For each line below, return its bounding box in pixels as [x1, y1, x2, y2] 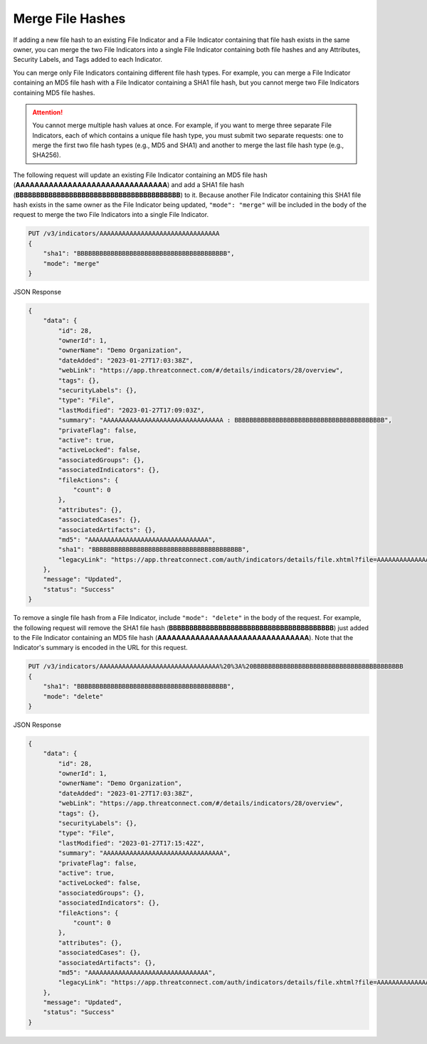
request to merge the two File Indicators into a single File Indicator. [13, 211, 209, 219]
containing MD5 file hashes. [13, 88, 95, 97]
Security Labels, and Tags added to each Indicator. [13, 55, 163, 64]
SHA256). [32, 151, 61, 159]
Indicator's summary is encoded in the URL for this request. [13, 644, 188, 652]
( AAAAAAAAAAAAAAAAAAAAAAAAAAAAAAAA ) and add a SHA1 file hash [13, 181, 245, 189]
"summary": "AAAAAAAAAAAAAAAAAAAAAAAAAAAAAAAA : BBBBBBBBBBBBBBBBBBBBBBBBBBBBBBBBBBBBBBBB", [58, 416, 393, 425]
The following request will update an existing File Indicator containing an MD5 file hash [13, 171, 268, 179]
